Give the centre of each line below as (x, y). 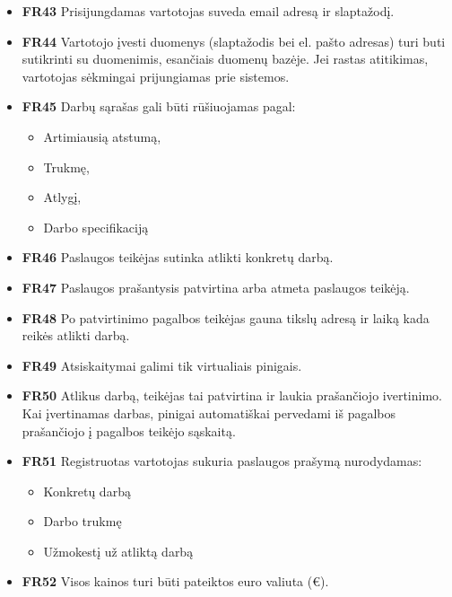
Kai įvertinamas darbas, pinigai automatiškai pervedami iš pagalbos (209, 413)
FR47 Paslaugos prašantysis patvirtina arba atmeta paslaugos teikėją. (216, 287)
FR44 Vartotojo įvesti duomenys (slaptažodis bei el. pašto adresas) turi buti (234, 41)
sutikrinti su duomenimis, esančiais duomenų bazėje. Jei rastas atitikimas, (225, 59)
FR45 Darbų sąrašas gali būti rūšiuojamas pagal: (159, 106)
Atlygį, (62, 197)
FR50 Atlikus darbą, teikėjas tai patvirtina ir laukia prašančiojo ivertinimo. (232, 395)
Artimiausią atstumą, (102, 136)
